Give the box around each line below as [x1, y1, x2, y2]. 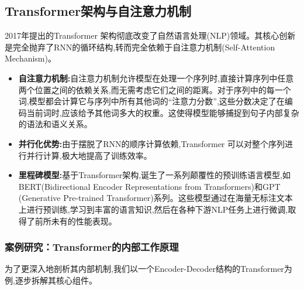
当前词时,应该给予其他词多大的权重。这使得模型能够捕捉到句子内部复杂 [26, 106, 299, 118]
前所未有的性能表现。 [34, 214, 117, 227]
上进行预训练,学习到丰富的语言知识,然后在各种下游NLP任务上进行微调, [18, 203, 288, 215]
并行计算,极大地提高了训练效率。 [26, 149, 152, 161]
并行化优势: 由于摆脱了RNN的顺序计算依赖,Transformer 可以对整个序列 [18, 137, 285, 149]
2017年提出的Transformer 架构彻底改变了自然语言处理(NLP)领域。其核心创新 [5, 29, 296, 42]
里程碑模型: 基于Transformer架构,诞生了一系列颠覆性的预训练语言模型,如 [18, 169, 291, 181]
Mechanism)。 [5, 52, 56, 64]
